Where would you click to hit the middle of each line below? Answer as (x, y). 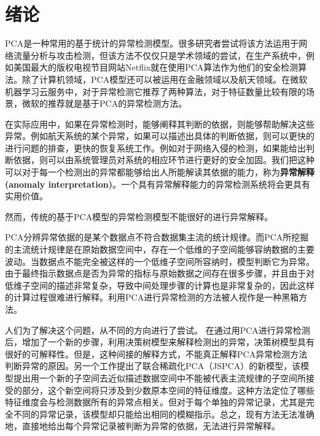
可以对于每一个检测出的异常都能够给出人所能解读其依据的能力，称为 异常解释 (160, 172)
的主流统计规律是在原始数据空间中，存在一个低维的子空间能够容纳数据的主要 (160, 249)
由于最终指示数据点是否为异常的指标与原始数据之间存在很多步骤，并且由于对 (160, 273)
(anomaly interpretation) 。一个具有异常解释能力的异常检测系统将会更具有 (158, 184)
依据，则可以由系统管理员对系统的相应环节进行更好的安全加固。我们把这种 (164, 160)
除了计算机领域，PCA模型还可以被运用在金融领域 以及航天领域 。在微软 (165, 79)
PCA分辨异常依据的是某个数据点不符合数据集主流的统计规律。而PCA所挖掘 (157, 237)
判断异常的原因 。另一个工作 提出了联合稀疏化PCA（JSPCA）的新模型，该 (153, 366)
